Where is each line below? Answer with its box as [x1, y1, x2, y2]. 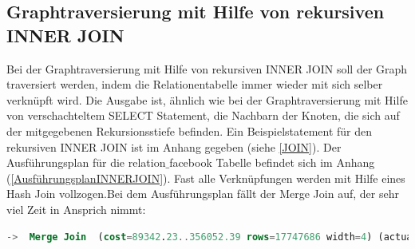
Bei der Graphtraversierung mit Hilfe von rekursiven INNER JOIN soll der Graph [6, 60, 408, 77]
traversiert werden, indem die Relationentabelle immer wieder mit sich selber [6, 76, 383, 93]
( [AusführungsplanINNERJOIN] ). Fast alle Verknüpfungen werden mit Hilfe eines [6, 169, 405, 186]
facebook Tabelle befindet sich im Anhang [169, 154, 375, 171]
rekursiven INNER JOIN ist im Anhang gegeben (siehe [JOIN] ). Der [6, 138, 342, 155]
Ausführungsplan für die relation [6, 154, 166, 171]
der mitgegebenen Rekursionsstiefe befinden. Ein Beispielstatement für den [6, 122, 373, 139]
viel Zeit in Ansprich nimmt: [6, 200, 146, 217]
